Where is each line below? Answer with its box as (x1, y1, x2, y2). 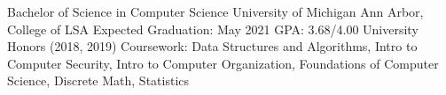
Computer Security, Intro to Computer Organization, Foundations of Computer (7, 54, 439, 72)
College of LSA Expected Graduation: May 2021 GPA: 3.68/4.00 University (7, 19, 419, 38)
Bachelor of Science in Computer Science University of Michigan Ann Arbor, (7, 3, 424, 20)
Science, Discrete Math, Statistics (7, 71, 190, 90)
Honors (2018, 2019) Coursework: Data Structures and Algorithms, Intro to (7, 37, 418, 55)
